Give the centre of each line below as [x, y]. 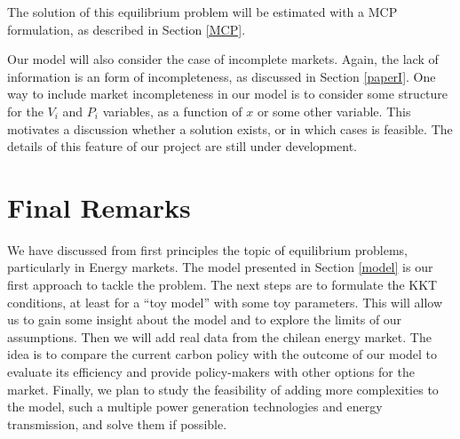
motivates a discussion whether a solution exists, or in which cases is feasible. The [230, 128]
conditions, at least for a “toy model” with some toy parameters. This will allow [225, 302]
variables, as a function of [172, 111]
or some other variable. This [334, 111]
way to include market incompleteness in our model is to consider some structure [228, 94]
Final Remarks [99, 207]
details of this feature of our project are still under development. [182, 146]
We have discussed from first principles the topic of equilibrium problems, [208, 249]
